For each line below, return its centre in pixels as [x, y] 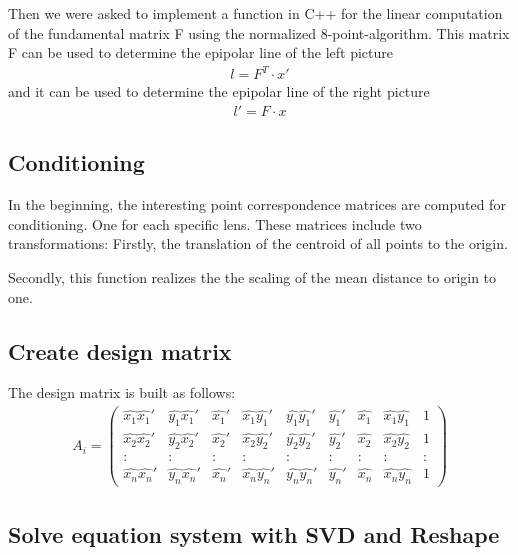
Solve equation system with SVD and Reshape [254, 533]
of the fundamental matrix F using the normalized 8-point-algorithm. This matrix [259, 32]
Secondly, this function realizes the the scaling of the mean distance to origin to [252, 276]
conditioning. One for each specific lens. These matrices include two [215, 223]
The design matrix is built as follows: [122, 392]
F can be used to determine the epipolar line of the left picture [200, 52]
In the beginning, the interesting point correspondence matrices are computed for [257, 204]
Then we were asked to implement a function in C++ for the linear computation [255, 13]
